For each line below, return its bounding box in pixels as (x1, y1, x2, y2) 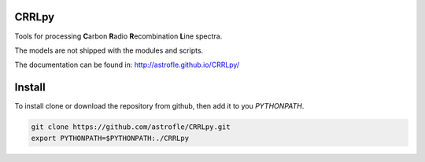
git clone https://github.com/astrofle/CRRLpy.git (31, 123, 231, 131)
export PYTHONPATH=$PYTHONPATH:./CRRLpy (31, 134, 189, 142)
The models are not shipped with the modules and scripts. (14, 46, 204, 55)
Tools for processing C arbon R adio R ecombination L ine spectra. (14, 31, 223, 41)
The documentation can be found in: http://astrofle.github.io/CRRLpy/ (14, 60, 240, 70)
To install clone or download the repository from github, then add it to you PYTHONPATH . (14, 101, 305, 111)
